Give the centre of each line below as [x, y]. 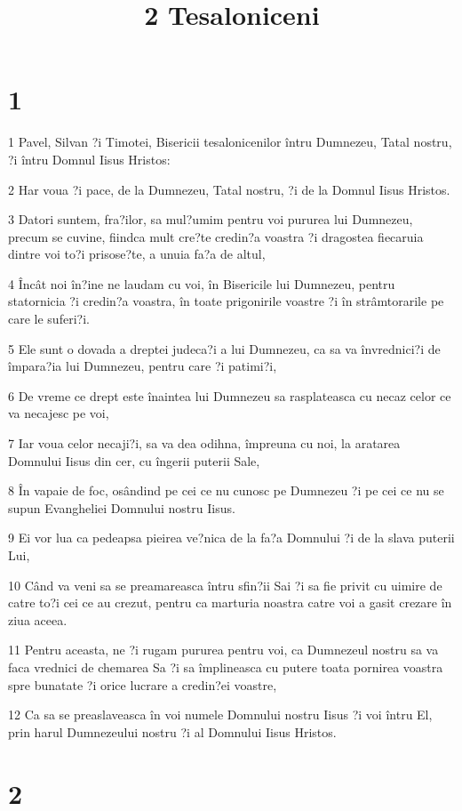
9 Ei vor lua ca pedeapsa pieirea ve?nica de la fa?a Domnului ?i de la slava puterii [231, 538]
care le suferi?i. [49, 319]
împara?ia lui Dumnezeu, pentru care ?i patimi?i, [143, 366]
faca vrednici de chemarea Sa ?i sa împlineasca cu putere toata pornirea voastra [226, 666]
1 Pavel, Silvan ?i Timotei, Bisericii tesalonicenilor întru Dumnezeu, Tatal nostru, [230, 142]
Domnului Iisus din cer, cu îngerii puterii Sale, [134, 460]
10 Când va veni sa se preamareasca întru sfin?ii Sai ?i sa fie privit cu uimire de [225, 585]
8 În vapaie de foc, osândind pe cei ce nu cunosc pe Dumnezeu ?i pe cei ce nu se [226, 490]
